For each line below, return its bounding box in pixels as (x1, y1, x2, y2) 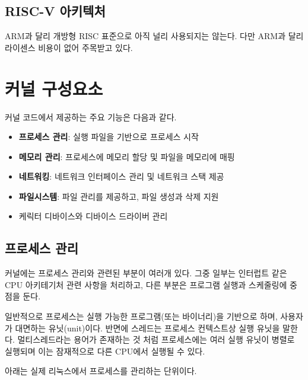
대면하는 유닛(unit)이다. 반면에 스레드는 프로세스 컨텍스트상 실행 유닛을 (15, 321, 280, 334)
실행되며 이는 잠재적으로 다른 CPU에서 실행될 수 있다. (5, 344, 205, 357)
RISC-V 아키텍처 (5, 2, 106, 20)
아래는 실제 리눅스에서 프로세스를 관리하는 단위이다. (5, 365, 197, 377)
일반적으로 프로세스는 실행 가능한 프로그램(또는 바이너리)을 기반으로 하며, (5, 310, 278, 322)
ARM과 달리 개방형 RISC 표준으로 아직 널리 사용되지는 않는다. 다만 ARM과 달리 (5, 30, 304, 42)
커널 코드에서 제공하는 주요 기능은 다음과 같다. (5, 110, 177, 123)
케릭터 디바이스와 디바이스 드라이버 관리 (18, 210, 168, 222)
